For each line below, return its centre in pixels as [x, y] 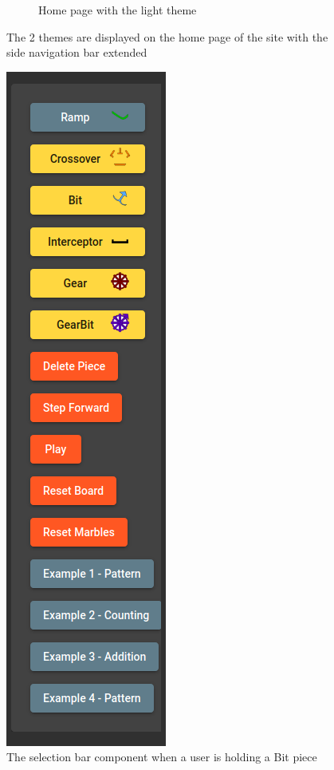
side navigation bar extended [77, 52]
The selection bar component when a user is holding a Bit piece [162, 757]
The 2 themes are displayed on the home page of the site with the [167, 36]
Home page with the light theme [118, 10]
